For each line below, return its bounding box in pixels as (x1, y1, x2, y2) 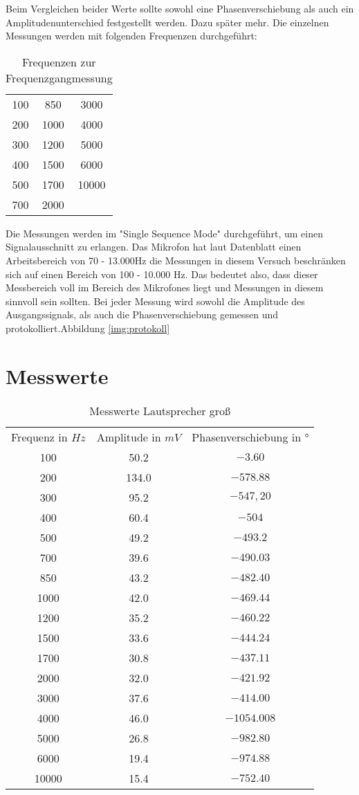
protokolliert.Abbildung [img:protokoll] (6, 320, 170, 335)
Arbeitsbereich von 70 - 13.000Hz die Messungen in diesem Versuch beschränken (6, 253, 346, 267)
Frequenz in (11, 428, 68, 445)
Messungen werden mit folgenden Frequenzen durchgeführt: (6, 28, 257, 43)
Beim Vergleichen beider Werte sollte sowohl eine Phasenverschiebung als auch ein (6, 1, 354, 15)
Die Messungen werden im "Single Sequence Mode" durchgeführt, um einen (6, 226, 323, 240)
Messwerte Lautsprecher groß (89, 402, 231, 419)
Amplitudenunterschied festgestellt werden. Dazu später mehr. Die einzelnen (6, 15, 329, 29)
